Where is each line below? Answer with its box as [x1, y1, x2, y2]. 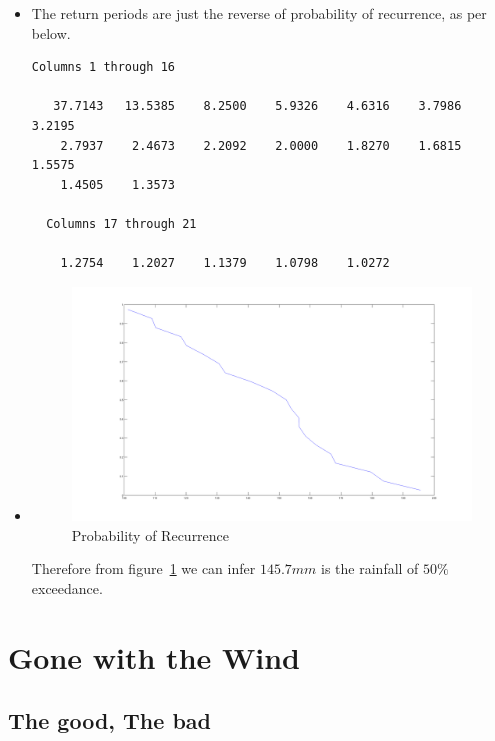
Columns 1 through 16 [31, 60, 175, 75]
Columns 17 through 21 [46, 216, 197, 231]
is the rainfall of [321, 558, 419, 579]
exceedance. [31, 577, 103, 598]
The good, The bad [8, 705, 211, 736]
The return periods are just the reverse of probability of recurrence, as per [31, 3, 487, 23]
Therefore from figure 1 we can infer [31, 558, 256, 579]
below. [31, 22, 71, 43]
